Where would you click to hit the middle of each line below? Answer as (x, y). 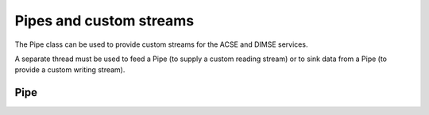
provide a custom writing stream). (70, 70)
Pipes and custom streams (104, 21)
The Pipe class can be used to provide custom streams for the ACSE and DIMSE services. (161, 44)
